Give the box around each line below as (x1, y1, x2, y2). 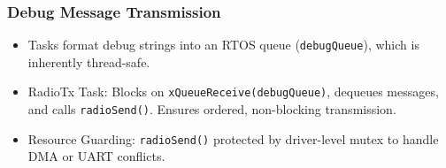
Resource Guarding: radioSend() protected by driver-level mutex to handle (27, 129, 439, 148)
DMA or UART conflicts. (27, 147, 165, 165)
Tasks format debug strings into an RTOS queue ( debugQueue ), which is (27, 35, 419, 54)
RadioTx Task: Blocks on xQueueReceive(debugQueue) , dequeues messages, (27, 82, 439, 101)
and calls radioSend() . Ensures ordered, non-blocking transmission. (27, 100, 396, 118)
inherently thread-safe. (27, 52, 150, 71)
